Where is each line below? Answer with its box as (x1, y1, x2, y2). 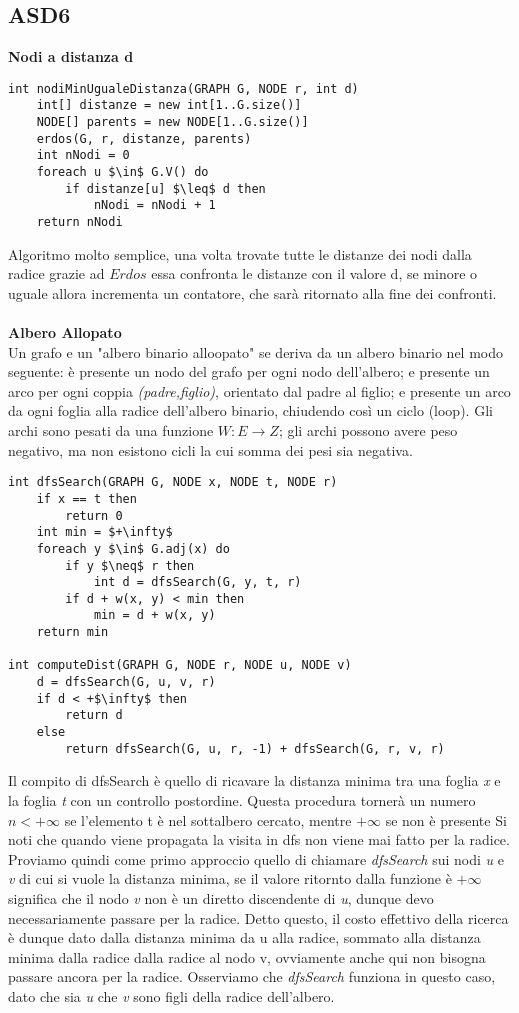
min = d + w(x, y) (93, 608, 216, 623)
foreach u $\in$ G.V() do (36, 165, 209, 180)
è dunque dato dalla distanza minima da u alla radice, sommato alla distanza (8, 927, 481, 948)
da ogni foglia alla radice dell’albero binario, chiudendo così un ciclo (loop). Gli (8, 400, 493, 421)
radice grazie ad (8, 263, 105, 284)
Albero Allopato (8, 322, 122, 343)
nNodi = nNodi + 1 (93, 198, 216, 213)
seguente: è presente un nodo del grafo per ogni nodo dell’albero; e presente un (8, 361, 490, 382)
